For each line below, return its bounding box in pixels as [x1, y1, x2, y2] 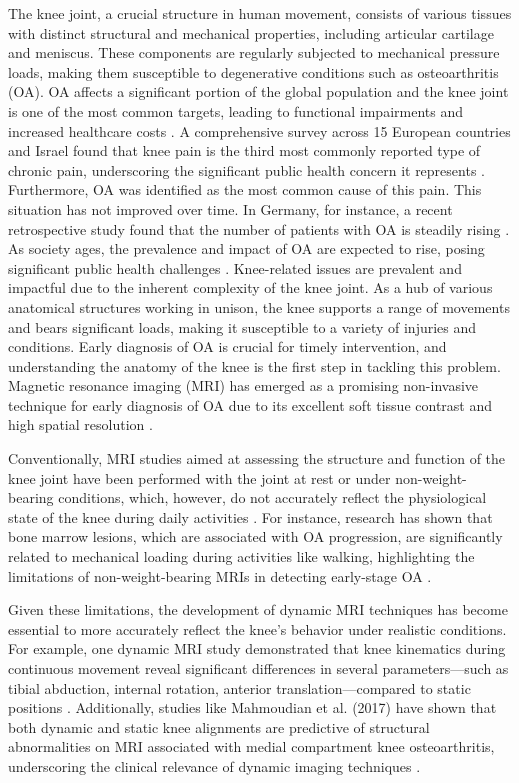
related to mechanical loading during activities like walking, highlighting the [8, 546, 475, 567]
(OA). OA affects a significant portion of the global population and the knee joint [8, 81, 509, 102]
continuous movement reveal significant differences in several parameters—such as [8, 658, 509, 678]
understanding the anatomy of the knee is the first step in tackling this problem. [8, 355, 501, 376]
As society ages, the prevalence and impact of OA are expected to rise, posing [8, 238, 485, 259]
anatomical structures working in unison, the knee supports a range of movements [8, 296, 510, 317]
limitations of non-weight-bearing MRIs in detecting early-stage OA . [8, 565, 432, 586]
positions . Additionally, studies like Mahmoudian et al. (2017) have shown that [8, 697, 497, 718]
